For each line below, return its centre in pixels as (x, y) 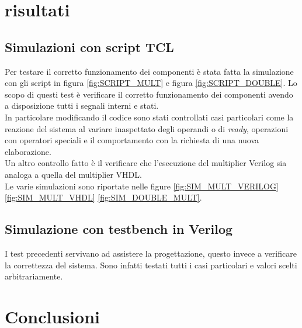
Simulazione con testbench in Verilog (119, 229)
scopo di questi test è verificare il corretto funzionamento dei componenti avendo (149, 94)
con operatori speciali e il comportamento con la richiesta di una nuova (132, 140)
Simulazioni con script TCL (89, 46)
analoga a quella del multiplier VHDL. (73, 174)
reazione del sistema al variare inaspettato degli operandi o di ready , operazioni (147, 128)
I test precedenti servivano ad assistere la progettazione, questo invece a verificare (151, 253)
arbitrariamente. (34, 276)
